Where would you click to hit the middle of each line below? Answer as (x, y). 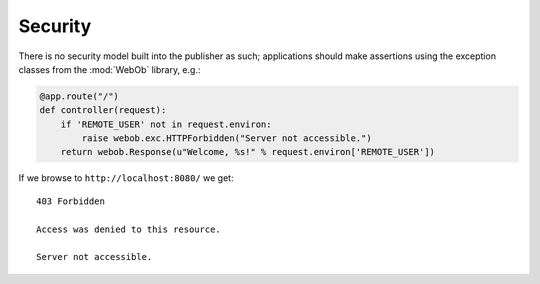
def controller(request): (103, 110)
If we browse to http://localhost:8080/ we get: (126, 178)
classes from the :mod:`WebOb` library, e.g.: (109, 69)
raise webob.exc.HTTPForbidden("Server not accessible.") (226, 138)
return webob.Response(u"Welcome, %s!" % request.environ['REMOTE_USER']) (247, 152)
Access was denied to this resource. (129, 229)
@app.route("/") (79, 96)
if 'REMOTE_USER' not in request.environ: (166, 124)
